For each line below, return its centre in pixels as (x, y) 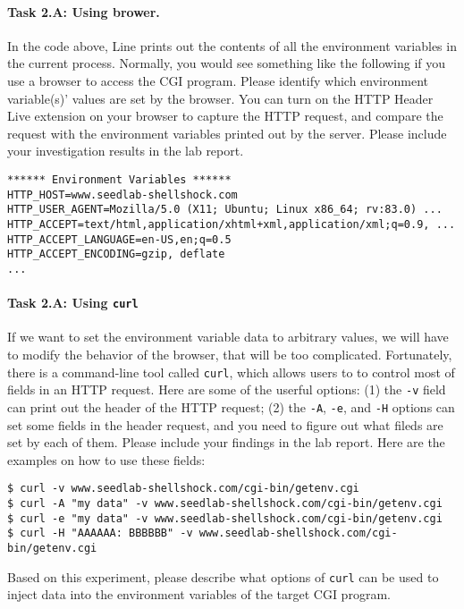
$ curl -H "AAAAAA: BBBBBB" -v (100, 533)
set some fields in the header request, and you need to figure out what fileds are (225, 424)
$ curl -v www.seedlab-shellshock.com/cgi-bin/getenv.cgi (183, 489)
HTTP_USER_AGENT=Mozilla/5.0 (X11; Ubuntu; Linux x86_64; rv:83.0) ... (225, 210)
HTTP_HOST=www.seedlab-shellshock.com (122, 195)
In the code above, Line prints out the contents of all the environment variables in (232, 45)
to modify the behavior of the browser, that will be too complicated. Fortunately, (230, 354)
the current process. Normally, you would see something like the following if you (227, 63)
